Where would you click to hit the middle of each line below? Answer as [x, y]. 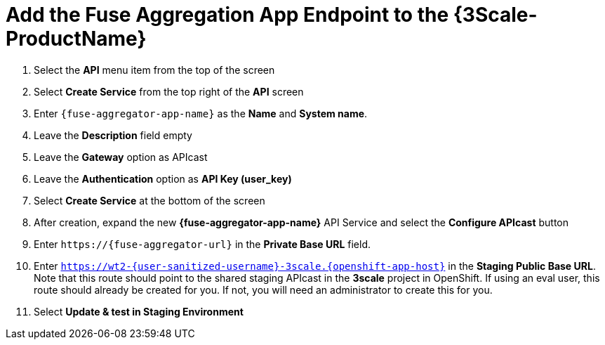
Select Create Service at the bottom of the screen [149, 200]
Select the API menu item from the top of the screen [154, 70]
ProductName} [76, 39]
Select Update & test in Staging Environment [139, 311]
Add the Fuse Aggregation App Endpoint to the [227, 15]
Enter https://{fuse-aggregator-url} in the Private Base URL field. [202, 244]
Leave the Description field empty [113, 135]
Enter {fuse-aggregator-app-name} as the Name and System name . [201, 113]
